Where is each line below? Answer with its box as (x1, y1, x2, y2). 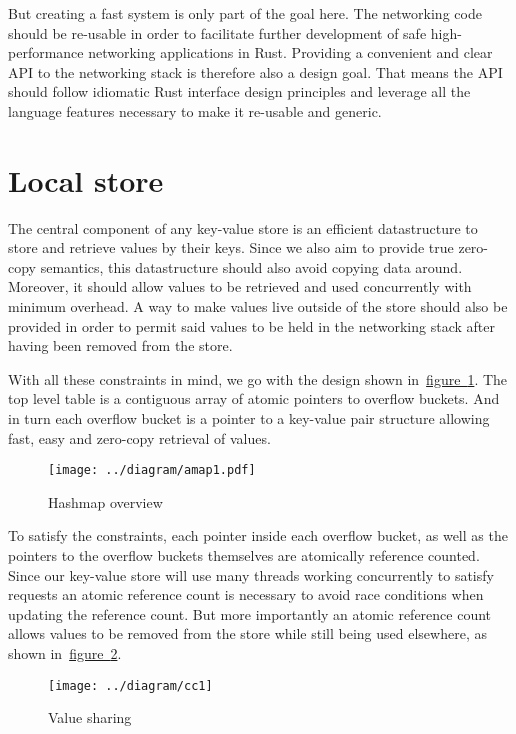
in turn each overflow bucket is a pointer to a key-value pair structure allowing (8, 408, 490, 429)
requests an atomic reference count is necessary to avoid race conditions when (8, 584, 484, 605)
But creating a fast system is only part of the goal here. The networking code (8, 3, 482, 23)
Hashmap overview (48, 491, 163, 512)
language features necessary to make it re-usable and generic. (8, 100, 382, 121)
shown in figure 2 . (8, 643, 122, 664)
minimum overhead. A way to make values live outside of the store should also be (8, 296, 508, 317)
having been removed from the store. (8, 335, 233, 356)
